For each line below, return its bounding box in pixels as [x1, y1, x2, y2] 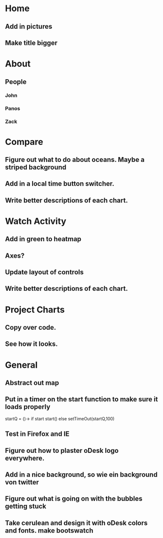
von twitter [5, 478, 39, 486]
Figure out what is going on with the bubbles [5, 495, 143, 503]
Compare [5, 136, 44, 147]
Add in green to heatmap [5, 235, 82, 243]
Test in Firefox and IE [5, 430, 70, 438]
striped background [5, 163, 67, 171]
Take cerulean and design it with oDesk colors [5, 519, 148, 527]
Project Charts [5, 304, 65, 315]
